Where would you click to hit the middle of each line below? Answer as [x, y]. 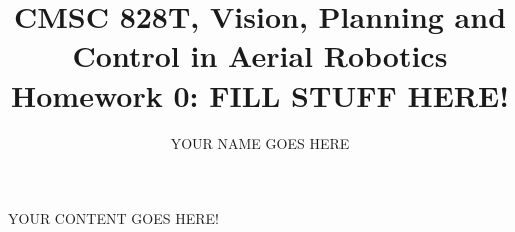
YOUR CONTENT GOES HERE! [113, 218]
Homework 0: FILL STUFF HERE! [260, 94]
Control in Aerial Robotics [260, 55]
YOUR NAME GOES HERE [260, 142]
